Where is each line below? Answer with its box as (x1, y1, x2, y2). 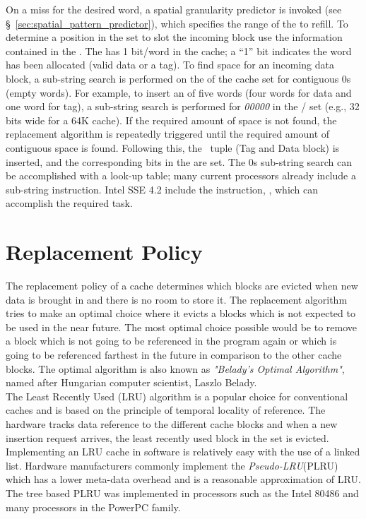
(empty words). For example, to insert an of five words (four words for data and (6, 85, 352, 100)
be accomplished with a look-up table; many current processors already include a (6, 168, 356, 183)
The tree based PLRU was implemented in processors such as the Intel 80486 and (6, 485, 359, 500)
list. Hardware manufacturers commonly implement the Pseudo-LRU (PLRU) (6, 458, 338, 472)
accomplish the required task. (6, 196, 133, 210)
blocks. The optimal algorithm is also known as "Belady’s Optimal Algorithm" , (6, 361, 345, 376)
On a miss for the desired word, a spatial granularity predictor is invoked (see (6, 2, 342, 16)
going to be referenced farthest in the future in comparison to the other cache (6, 347, 342, 362)
